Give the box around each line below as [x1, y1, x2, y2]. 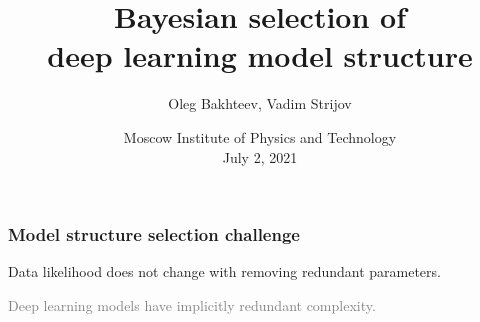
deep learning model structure [47, 35, 473, 76]
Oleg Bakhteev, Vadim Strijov [168, 93, 352, 114]
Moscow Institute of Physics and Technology [123, 126, 397, 147]
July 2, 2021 [222, 146, 298, 167]
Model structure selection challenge [8, 222, 300, 247]
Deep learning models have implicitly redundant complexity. [8, 294, 376, 315]
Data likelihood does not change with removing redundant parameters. [8, 261, 441, 282]
